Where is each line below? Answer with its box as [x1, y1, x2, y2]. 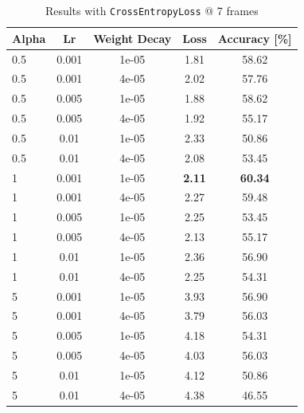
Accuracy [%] [217, 29, 292, 46]
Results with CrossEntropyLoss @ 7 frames [45, 2, 259, 18]
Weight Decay [93, 29, 172, 46]
